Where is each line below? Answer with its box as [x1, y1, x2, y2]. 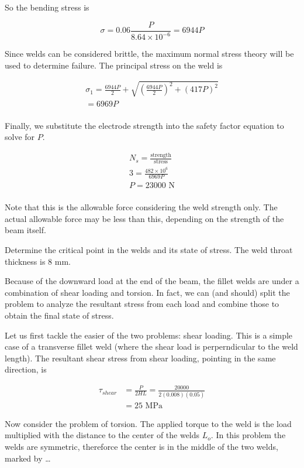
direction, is [5, 363, 47, 375]
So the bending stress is [5, 1, 89, 13]
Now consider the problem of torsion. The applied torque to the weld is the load [5, 417, 292, 429]
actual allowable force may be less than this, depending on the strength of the [5, 212, 284, 224]
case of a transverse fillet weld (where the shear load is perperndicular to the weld [5, 340, 298, 353]
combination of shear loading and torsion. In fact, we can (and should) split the [5, 286, 290, 298]
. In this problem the [210, 429, 286, 441]
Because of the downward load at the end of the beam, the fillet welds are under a [5, 275, 299, 287]
